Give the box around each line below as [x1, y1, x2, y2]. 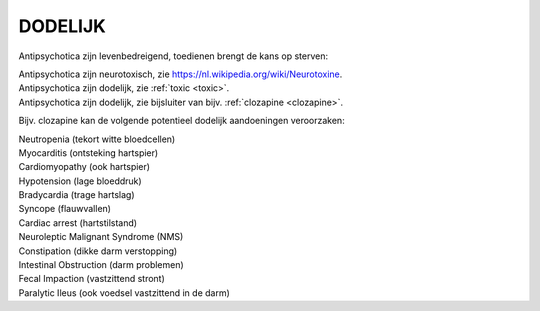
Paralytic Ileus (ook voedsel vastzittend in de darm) [18, 286, 230, 299]
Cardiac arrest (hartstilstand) [18, 216, 138, 229]
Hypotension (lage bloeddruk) [18, 175, 142, 187]
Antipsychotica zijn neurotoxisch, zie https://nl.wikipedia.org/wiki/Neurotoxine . [18, 68, 343, 80]
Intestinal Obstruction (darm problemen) [18, 259, 184, 271]
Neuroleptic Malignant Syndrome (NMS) [18, 231, 184, 243]
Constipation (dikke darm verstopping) [18, 245, 178, 257]
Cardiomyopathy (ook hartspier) [18, 161, 150, 173]
